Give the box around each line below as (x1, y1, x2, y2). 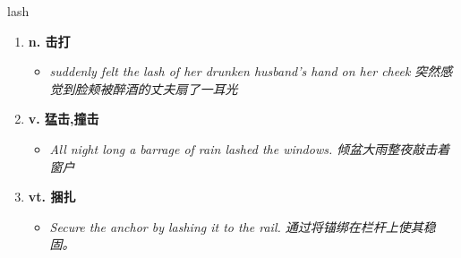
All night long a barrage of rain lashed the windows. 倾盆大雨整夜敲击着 (49, 139, 450, 158)
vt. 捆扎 (28, 187, 76, 206)
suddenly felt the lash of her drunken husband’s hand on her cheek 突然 (49, 62, 440, 81)
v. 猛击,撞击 (28, 109, 99, 128)
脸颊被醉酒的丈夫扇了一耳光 (74, 79, 238, 98)
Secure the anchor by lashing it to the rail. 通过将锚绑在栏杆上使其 (49, 217, 423, 236)
